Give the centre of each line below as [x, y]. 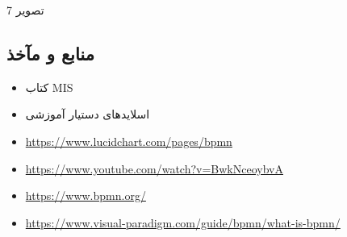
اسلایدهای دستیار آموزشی [88, 114]
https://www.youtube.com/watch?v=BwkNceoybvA [154, 168]
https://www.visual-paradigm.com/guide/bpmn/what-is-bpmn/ [183, 222]
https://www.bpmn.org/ [86, 195]
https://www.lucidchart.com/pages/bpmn [129, 141]
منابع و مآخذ [50, 53]
